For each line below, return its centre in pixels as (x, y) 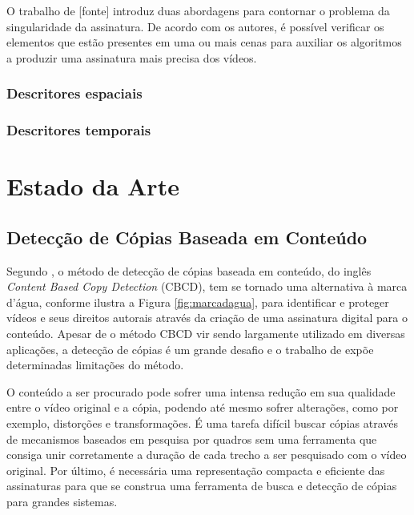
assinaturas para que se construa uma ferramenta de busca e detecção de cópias (202, 486)
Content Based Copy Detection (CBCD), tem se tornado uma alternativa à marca (207, 286)
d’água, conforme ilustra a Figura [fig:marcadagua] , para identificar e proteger (198, 302)
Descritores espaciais (74, 93)
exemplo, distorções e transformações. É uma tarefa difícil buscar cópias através (202, 422)
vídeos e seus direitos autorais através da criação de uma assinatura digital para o (207, 318)
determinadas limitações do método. (95, 365)
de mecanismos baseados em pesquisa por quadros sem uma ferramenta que (192, 439)
